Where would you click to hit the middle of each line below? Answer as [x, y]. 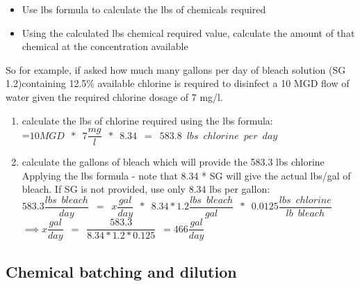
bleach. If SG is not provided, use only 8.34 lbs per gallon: [146, 189]
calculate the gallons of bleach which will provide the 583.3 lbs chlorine [173, 162]
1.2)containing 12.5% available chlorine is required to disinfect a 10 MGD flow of [178, 83]
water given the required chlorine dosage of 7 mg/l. [114, 96]
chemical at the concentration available [105, 46]
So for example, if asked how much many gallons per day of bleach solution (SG [176, 69]
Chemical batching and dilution [121, 271]
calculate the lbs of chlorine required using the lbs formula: [147, 120]
